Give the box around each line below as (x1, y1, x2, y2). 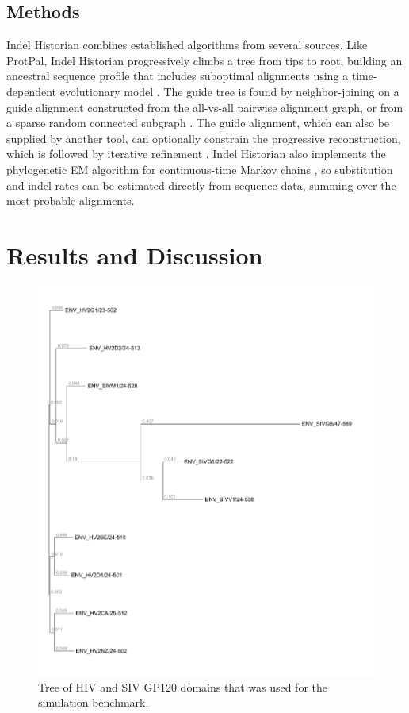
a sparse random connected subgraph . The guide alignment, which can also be (6, 114, 390, 131)
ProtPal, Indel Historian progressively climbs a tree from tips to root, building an (6, 52, 403, 68)
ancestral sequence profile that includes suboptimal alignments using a (6, 67, 349, 84)
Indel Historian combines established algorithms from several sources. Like (6, 37, 368, 53)
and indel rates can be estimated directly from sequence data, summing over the (6, 176, 396, 193)
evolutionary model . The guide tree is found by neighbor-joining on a (59, 83, 399, 99)
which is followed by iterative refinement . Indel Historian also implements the (6, 145, 386, 162)
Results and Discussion (6, 238, 263, 271)
